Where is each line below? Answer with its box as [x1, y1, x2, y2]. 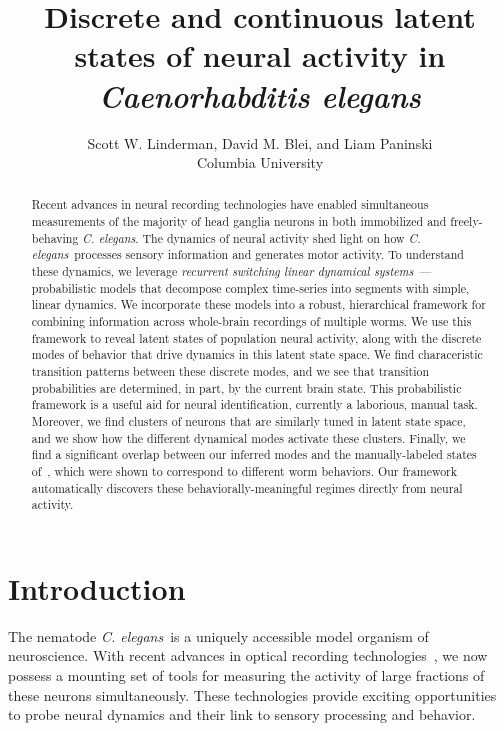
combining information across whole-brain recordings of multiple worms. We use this [31, 313, 472, 330]
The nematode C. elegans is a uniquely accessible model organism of [8, 625, 429, 646]
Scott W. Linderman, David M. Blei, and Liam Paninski [87, 132, 433, 153]
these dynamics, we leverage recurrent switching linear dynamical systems [31, 263, 414, 280]
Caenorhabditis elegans [99, 74, 421, 116]
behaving [31, 229, 79, 246]
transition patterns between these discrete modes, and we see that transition [31, 363, 430, 380]
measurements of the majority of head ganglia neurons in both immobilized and [31, 213, 447, 230]
